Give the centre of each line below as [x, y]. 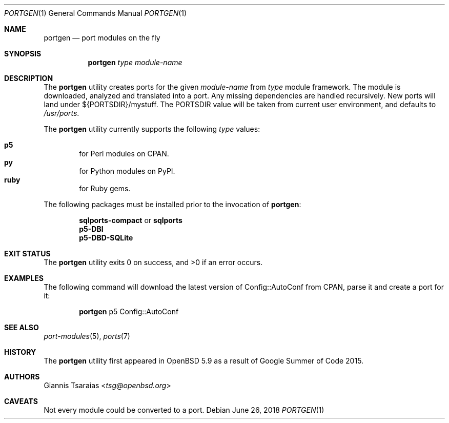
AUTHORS [22, 377]
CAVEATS [21, 401]
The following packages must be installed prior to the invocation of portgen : [172, 204]
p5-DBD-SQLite [106, 238]
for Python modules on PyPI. [127, 171]
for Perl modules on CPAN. [124, 154]
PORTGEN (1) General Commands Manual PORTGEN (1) [96, 13]
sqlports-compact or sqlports [131, 220]
